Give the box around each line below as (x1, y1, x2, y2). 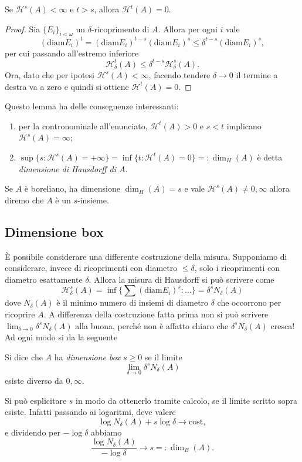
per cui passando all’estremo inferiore (5, 46, 139, 59)
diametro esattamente (5, 273, 83, 285)
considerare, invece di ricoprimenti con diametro (5, 262, 178, 274)
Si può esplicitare (5, 394, 67, 406)
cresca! (270, 319, 295, 332)
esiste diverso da (5, 374, 63, 386)
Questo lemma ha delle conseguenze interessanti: (5, 100, 179, 112)
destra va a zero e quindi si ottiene (5, 80, 129, 92)
